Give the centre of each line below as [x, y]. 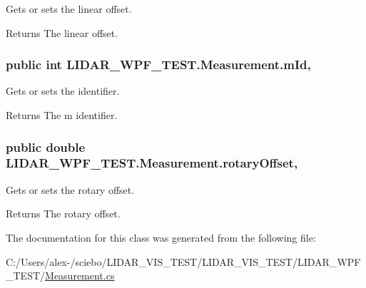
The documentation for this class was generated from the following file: [161, 237]
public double [46, 146]
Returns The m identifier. [62, 115]
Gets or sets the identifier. [63, 91]
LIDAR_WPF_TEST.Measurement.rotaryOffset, [152, 163]
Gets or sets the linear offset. [69, 9]
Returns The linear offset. [62, 32]
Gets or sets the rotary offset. [70, 189]
